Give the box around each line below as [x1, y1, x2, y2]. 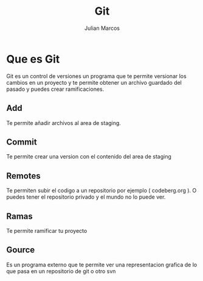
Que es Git [6, 52, 60, 66]
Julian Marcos [84, 24, 120, 32]
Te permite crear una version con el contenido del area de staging [6, 153, 172, 160]
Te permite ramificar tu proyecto [6, 227, 88, 234]
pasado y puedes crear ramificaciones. [6, 85, 105, 93]
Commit [6, 137, 38, 147]
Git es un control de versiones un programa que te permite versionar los [6, 72, 187, 80]
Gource [6, 245, 35, 255]
